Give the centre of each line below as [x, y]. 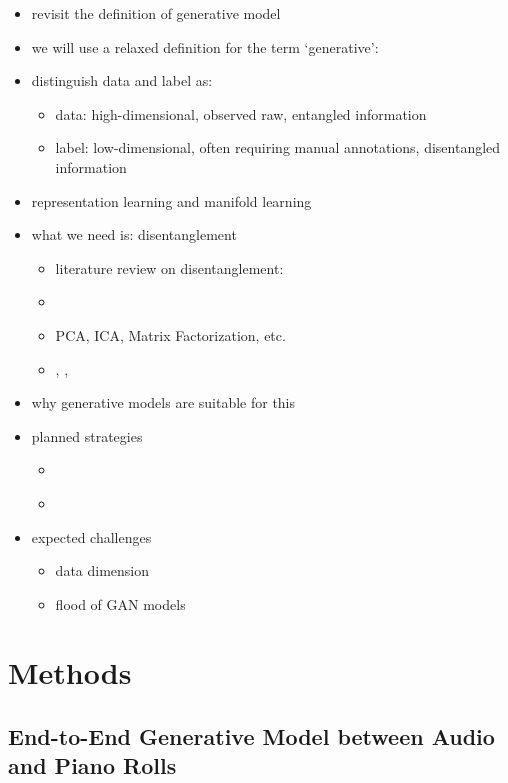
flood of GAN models [120, 603]
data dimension [102, 570]
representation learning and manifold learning [171, 200]
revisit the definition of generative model [156, 13]
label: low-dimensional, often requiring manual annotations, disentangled [278, 147]
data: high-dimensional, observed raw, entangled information [241, 113]
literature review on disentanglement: [169, 267]
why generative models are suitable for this [163, 402]
